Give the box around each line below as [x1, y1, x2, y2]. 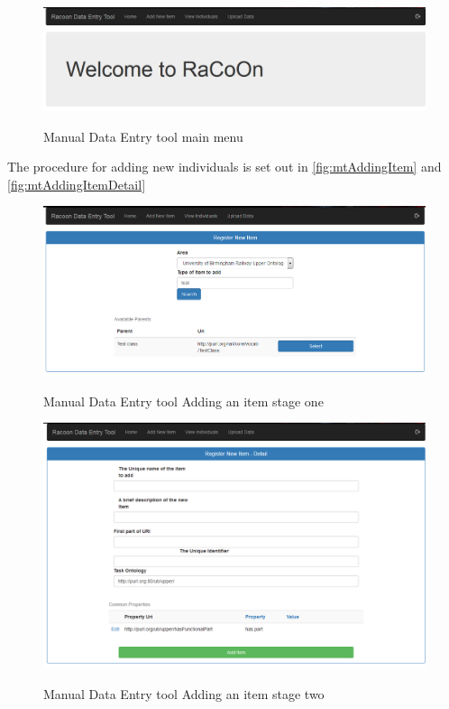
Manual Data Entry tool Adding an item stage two [43, 684, 325, 703]
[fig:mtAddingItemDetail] [7, 174, 146, 193]
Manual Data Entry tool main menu [43, 126, 243, 145]
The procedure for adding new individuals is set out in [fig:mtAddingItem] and [7, 157, 442, 176]
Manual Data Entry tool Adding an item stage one [43, 391, 324, 410]
